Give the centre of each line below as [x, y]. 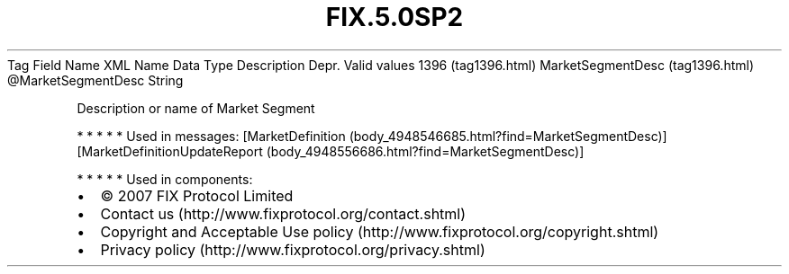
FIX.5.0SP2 [394, 17]
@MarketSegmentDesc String [95, 80]
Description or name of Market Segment [196, 108]
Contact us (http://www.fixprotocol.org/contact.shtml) [283, 213]
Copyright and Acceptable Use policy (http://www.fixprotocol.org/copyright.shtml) [380, 231]
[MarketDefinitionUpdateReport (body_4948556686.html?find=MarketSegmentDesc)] [331, 151]
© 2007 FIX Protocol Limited [197, 195]
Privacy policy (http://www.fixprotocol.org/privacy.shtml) [293, 249]
